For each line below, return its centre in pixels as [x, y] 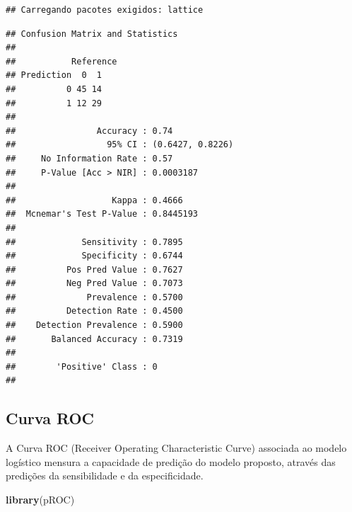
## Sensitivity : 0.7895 [94, 242]
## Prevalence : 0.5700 [94, 297]
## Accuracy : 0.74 [89, 131]
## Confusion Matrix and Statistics [92, 34]
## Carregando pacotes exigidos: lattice [105, 10]
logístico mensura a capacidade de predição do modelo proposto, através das [171, 461]
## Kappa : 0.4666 [94, 200]
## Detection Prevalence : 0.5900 [94, 325]
